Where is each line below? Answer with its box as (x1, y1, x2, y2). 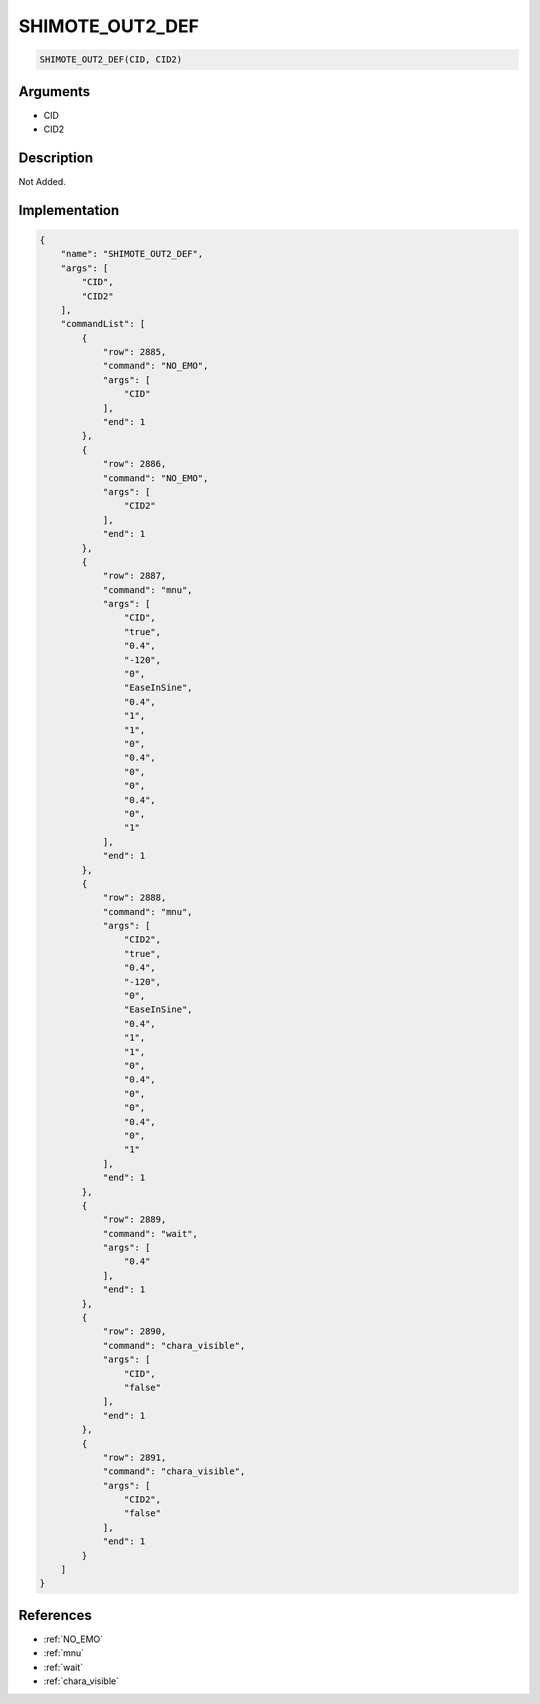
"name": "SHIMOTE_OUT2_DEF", (60, 248, 204, 260)
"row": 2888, (102, 892, 167, 904)
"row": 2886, (102, 458, 167, 470)
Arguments (18, 83, 91, 100)
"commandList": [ (60, 318, 146, 330)
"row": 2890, (102, 1326, 167, 1337)
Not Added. (18, 175, 67, 187)
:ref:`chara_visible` (43, 1675, 120, 1687)
